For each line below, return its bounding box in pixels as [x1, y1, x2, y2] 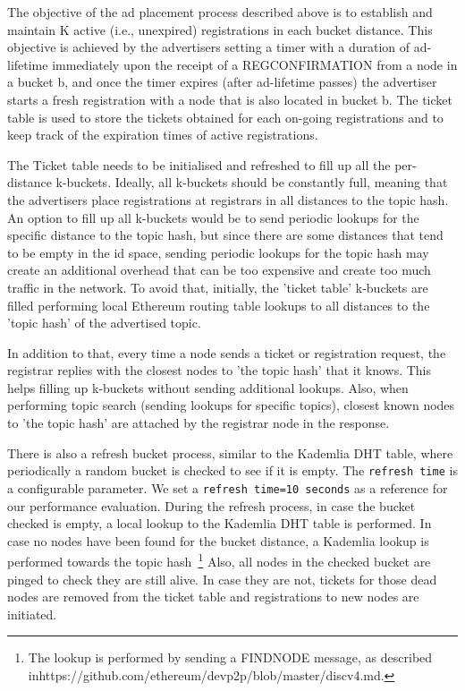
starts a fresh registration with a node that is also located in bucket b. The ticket [7, 90, 452, 108]
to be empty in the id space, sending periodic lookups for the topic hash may [7, 243, 429, 261]
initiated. [7, 604, 57, 623]
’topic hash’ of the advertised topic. [7, 313, 201, 332]
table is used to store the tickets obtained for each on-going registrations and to [7, 107, 444, 126]
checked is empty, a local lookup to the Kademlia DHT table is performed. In [7, 514, 432, 533]
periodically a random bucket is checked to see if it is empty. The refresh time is [7, 461, 458, 480]
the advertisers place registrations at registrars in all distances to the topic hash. [7, 190, 449, 209]
